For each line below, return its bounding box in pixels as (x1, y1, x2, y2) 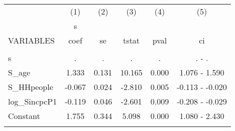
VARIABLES (8, 34, 55, 46)
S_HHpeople (8, 81, 53, 92)
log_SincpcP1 (8, 95, 57, 107)
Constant (8, 110, 40, 121)
